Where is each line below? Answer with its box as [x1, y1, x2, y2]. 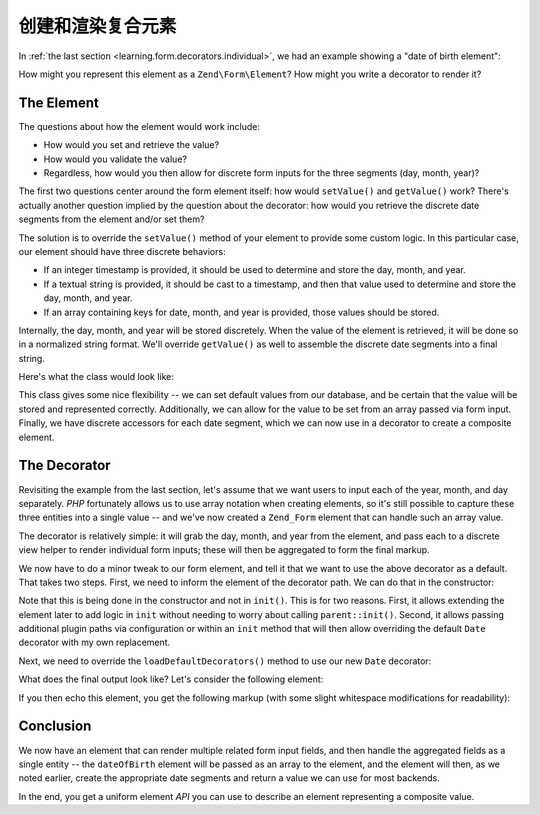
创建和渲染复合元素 [18, 15, 177, 37]
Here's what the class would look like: [18, 371, 175, 383]
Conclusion [18, 718, 92, 735]
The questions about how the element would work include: [18, 120, 260, 132]
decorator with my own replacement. [18, 636, 171, 649]
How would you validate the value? [43, 153, 187, 165]
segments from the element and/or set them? [18, 213, 205, 225]
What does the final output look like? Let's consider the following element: [18, 673, 324, 685]
